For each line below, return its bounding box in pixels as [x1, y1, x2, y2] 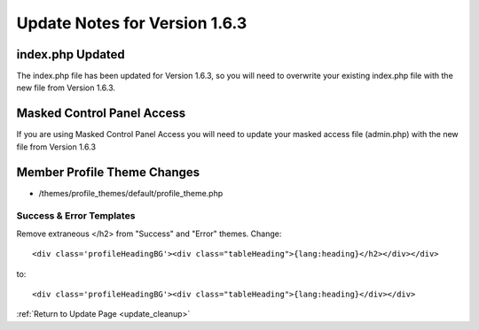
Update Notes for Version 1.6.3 [16, 13, 247, 33]
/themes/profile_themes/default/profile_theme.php [38, 188, 224, 198]
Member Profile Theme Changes [16, 165, 200, 180]
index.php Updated [16, 47, 126, 62]
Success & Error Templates [16, 210, 136, 222]
